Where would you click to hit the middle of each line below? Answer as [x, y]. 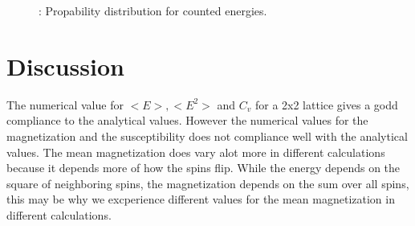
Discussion [65, 66]
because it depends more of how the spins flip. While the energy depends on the [203, 168]
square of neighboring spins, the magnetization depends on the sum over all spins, [208, 183]
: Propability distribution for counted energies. [153, 10]
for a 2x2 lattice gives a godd [326, 104]
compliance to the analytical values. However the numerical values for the [187, 120]
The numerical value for [65, 104]
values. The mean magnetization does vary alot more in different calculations [196, 152]
